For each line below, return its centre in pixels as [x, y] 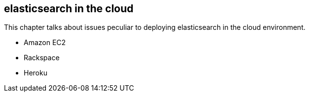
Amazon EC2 [45, 43]
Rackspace [42, 58]
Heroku [36, 73]
